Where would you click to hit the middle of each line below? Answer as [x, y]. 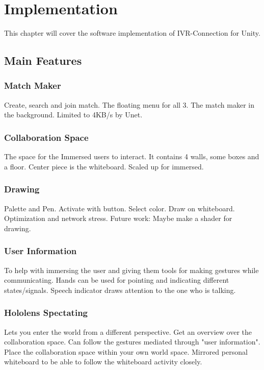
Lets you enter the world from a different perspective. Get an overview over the [128, 331]
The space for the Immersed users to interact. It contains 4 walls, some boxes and [132, 156]
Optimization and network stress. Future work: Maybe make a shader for [118, 218]
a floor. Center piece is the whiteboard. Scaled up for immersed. [104, 166]
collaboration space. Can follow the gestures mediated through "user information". [132, 342]
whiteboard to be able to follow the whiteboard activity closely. [103, 362]
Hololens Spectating [46, 313]
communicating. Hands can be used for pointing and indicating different [117, 280]
